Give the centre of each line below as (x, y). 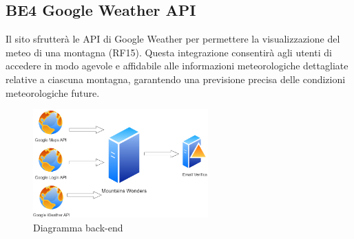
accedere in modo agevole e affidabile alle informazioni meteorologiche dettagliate (177, 66)
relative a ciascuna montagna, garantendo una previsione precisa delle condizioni (176, 79)
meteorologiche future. (53, 92)
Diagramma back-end (78, 228)
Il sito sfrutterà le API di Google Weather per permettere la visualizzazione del (173, 39)
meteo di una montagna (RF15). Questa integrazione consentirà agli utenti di (169, 52)
